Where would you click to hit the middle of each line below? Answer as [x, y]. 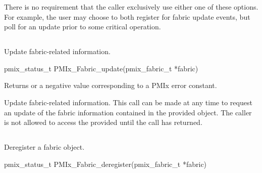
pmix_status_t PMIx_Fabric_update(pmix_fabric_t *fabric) [101, 68]
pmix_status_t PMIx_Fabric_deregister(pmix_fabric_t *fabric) [106, 164]
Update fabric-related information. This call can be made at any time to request [128, 102]
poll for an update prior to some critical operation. [83, 27]
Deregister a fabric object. [44, 147]
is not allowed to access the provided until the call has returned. [103, 122]
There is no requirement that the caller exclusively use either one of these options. [131, 7]
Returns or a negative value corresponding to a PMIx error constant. [111, 85]
